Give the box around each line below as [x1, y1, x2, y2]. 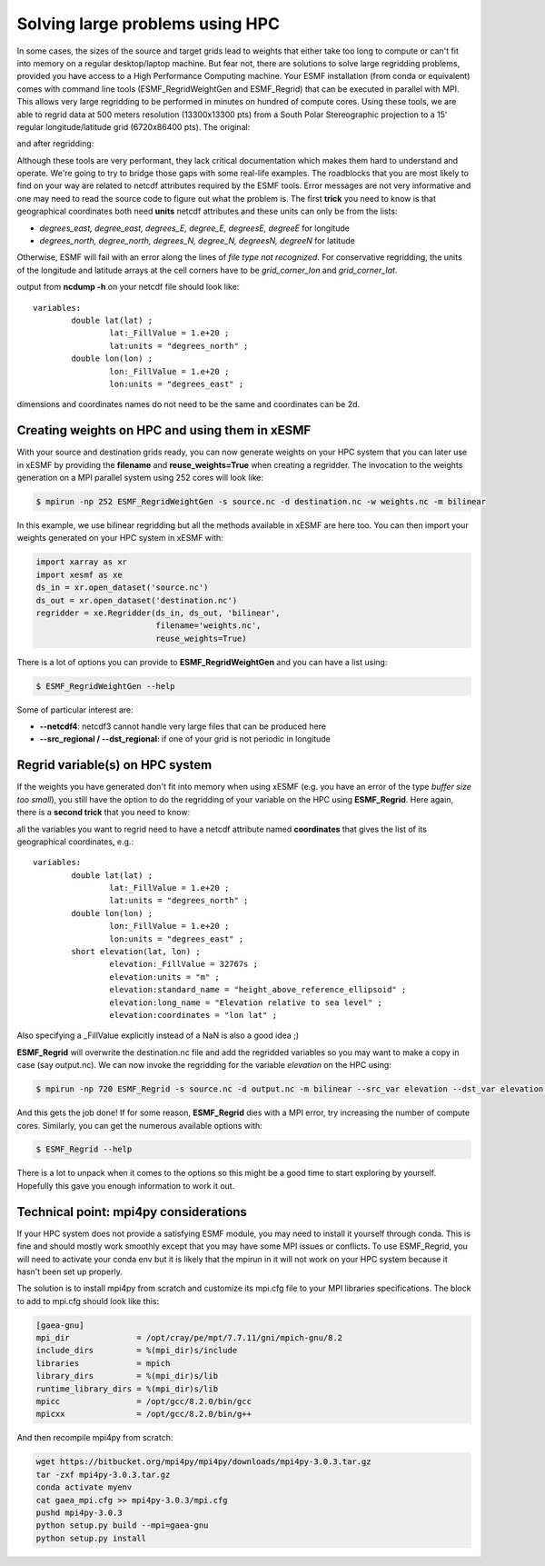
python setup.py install [35, 1532, 147, 1543]
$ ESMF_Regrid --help [35, 1144, 133, 1154]
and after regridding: [16, 138, 94, 149]
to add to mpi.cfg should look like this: [16, 1295, 160, 1306]
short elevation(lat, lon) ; [71, 946, 202, 957]
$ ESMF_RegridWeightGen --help [35, 681, 176, 691]
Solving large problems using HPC [16, 14, 281, 34]
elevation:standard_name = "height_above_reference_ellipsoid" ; [109, 984, 407, 995]
